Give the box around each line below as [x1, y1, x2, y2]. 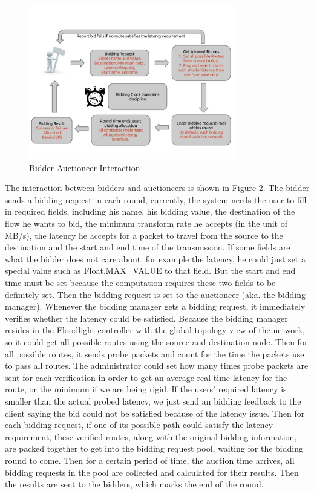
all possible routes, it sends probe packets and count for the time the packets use [5, 347, 304, 360]
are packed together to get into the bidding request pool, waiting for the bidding [5, 442, 303, 455]
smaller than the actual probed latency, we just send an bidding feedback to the [5, 394, 301, 407]
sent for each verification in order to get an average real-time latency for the [5, 371, 287, 383]
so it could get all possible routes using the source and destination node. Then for [5, 336, 308, 348]
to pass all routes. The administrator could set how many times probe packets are [5, 359, 309, 372]
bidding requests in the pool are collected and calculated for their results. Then [5, 466, 299, 478]
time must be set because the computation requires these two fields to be [5, 276, 276, 289]
